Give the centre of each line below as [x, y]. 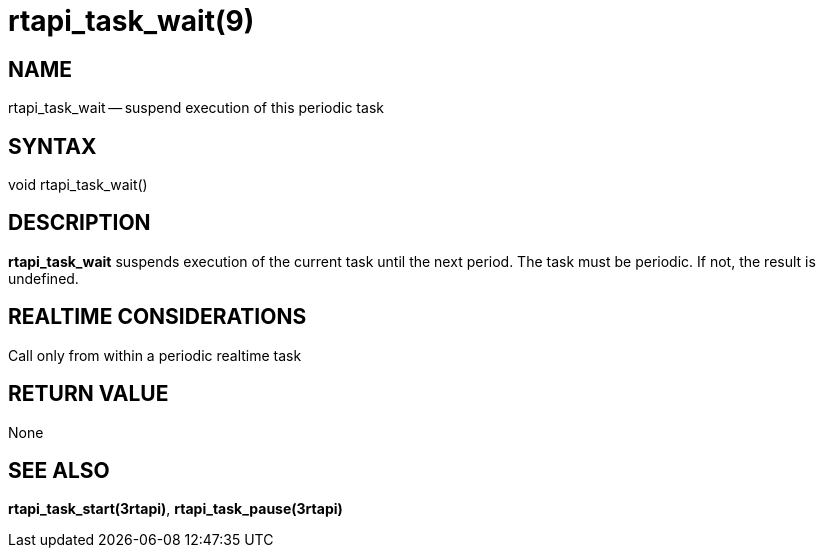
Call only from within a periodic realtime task [155, 355]
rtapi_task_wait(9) [131, 21]
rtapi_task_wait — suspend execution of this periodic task [196, 108]
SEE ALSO [59, 470]
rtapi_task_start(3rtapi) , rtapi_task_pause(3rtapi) [175, 509]
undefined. [43, 278]
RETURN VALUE [88, 394]
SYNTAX [52, 146]
